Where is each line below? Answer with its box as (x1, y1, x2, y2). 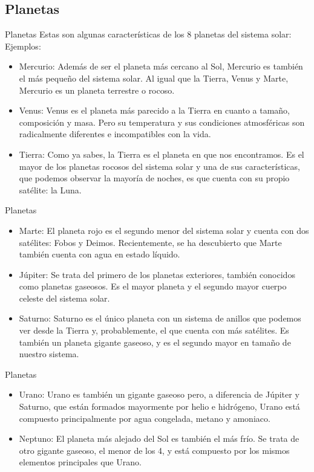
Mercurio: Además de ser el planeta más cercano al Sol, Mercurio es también (19, 60, 303, 73)
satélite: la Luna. (19, 183, 82, 196)
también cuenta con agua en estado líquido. (19, 248, 180, 260)
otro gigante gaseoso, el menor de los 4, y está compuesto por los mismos (19, 444, 290, 456)
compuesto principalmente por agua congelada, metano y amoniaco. (19, 412, 270, 424)
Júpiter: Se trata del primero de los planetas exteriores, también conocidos (19, 268, 295, 280)
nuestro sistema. (19, 348, 79, 360)
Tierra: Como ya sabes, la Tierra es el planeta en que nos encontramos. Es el (19, 147, 304, 160)
